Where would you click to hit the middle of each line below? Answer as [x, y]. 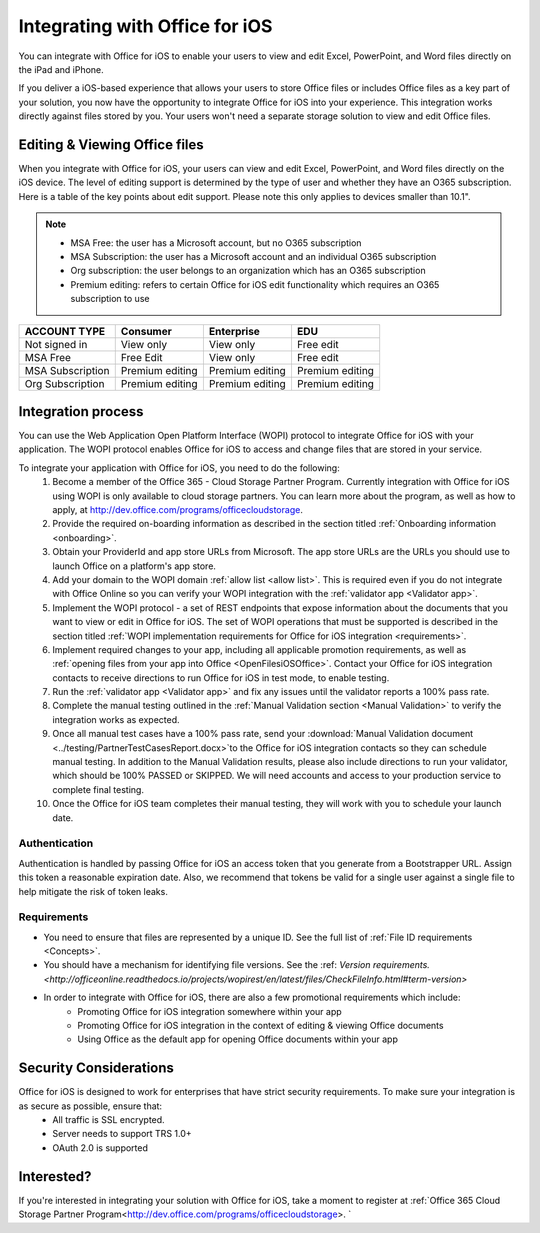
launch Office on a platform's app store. [134, 566]
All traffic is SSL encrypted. [108, 1120]
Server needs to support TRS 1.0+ [122, 1134]
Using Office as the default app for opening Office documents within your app [238, 1039]
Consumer [146, 331]
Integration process [81, 411]
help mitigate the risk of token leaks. [93, 891]
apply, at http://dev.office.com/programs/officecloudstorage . [178, 509]
